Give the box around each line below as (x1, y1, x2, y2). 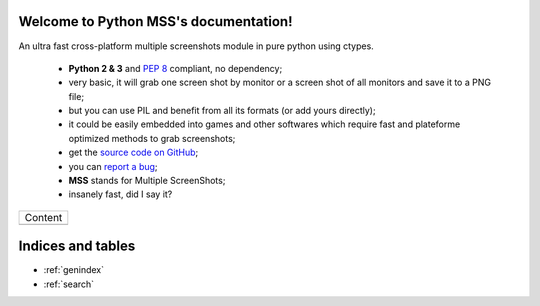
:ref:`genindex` (43, 264, 105, 276)
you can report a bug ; (68, 160, 159, 172)
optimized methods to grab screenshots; (68, 132, 236, 144)
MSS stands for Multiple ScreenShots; (68, 175, 226, 187)
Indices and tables (18, 238, 136, 255)
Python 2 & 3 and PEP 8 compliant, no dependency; (68, 62, 283, 74)
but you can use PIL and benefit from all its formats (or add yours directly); (68, 105, 376, 117)
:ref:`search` (43, 278, 95, 290)
